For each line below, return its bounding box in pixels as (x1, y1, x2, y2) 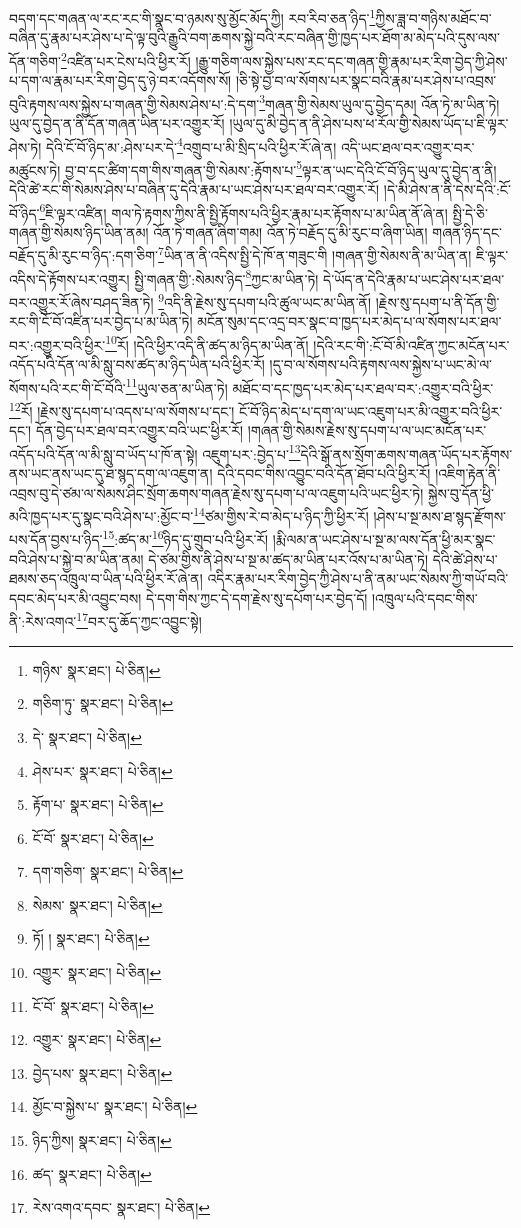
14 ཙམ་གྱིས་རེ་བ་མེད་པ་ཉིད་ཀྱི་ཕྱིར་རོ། (193, 503, 369, 526)
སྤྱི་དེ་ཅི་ (452, 202, 488, 223)
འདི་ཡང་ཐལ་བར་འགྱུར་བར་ (340, 136, 475, 157)
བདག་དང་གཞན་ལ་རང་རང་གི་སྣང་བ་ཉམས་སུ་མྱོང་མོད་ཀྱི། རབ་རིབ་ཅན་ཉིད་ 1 (9, 5, 376, 28)
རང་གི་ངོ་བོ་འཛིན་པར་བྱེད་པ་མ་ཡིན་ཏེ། (9, 311, 193, 332)
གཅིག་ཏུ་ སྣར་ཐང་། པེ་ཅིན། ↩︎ (32, 693, 174, 714)
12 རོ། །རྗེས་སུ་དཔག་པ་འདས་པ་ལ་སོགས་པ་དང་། (9, 397, 235, 421)
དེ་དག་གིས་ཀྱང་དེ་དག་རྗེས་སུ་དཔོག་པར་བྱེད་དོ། (145, 587, 368, 608)
